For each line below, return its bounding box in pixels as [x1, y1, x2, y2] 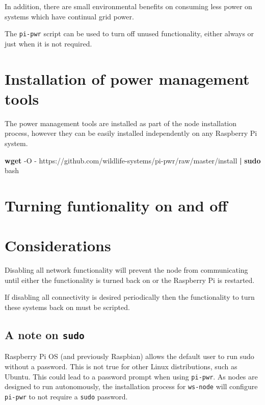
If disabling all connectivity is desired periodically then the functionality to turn [5, 292, 255, 302]
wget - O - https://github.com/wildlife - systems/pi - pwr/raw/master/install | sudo [5, 155, 261, 165]
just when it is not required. [5, 38, 92, 49]
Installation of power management [5, 68, 250, 89]
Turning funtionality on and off [5, 195, 228, 216]
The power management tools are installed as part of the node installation [5, 117, 237, 128]
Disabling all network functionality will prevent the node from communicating [5, 265, 248, 275]
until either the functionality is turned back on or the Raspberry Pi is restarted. [5, 274, 255, 285]
